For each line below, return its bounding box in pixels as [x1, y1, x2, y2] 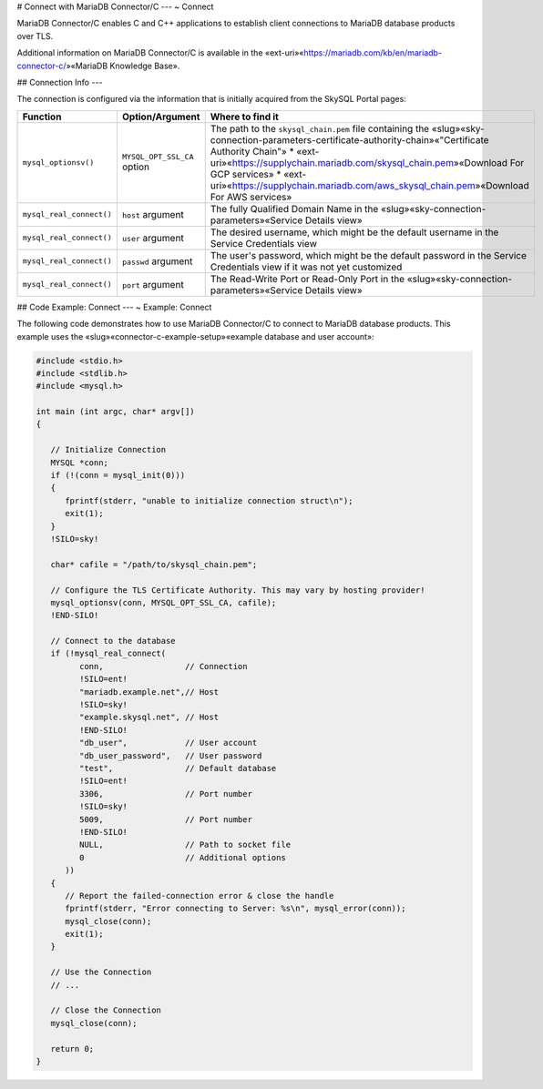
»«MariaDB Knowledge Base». [66, 60, 180, 71]
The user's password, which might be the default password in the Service [210, 249, 528, 261]
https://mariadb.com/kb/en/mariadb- [303, 47, 442, 58]
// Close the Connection [50, 1005, 161, 1015]
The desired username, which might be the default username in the [210, 226, 499, 239]
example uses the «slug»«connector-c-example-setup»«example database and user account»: [16, 331, 374, 341]
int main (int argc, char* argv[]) [36, 406, 195, 417]
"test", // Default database [78, 763, 277, 773]
